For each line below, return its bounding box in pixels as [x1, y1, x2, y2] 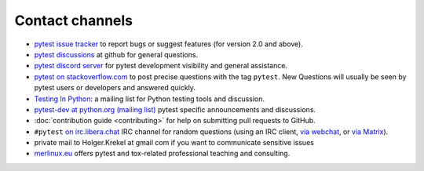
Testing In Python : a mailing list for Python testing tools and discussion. [34, 94, 265, 104]
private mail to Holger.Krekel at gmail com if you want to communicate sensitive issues [34, 138, 314, 147]
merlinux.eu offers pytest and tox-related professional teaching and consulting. [34, 149, 291, 158]
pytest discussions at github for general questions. [34, 49, 199, 59]
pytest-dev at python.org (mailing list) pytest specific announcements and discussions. [34, 104, 316, 114]
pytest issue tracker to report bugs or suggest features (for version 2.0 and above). [34, 39, 304, 49]
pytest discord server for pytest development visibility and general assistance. [34, 61, 288, 71]
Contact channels [14, 12, 133, 29]
